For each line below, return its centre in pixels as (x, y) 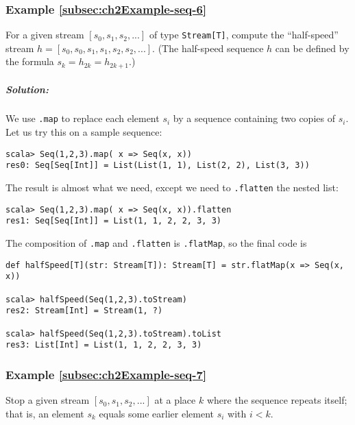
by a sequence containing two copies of (254, 118)
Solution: (27, 89)
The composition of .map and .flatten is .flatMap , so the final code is (156, 243)
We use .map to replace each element (83, 118)
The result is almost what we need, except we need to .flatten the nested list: (172, 187)
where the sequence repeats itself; (277, 400)
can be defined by (312, 48)
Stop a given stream (48, 400)
